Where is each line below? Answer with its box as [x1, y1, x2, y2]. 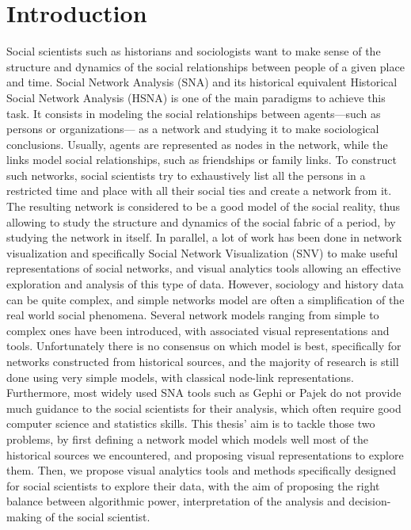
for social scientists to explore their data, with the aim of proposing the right [6, 477, 380, 494]
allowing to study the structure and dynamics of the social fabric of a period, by [6, 213, 396, 230]
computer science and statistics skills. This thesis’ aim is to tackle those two [6, 415, 375, 432]
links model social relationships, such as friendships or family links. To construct [6, 151, 397, 168]
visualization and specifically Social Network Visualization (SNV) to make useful [6, 244, 398, 261]
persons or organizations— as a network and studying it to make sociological [6, 120, 379, 137]
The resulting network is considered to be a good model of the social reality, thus [6, 198, 401, 215]
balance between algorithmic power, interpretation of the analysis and [6, 493, 345, 509]
